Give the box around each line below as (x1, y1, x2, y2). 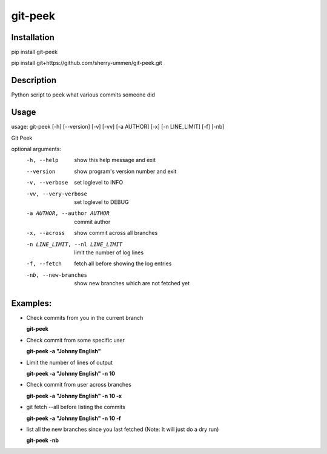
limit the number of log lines (74, 249, 144, 256)
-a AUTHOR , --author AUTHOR (26, 210, 110, 217)
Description (11, 75, 57, 86)
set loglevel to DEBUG (74, 198, 130, 206)
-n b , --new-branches (26, 271, 88, 279)
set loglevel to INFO (74, 179, 124, 186)
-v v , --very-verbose (26, 190, 88, 197)
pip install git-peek (11, 49, 58, 56)
